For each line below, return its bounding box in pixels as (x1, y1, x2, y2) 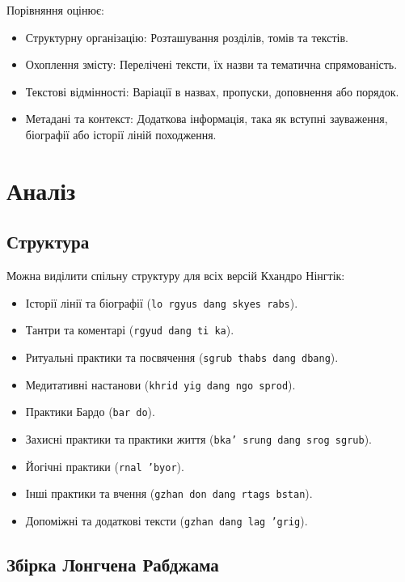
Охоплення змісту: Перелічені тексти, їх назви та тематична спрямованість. (25, 56, 398, 73)
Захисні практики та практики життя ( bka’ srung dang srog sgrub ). (25, 431, 372, 448)
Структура (6, 229, 90, 254)
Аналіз (6, 173, 76, 206)
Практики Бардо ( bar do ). (25, 403, 155, 420)
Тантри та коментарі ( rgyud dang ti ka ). (25, 321, 234, 338)
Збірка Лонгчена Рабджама (6, 552, 219, 577)
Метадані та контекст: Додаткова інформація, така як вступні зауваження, (25, 110, 388, 127)
